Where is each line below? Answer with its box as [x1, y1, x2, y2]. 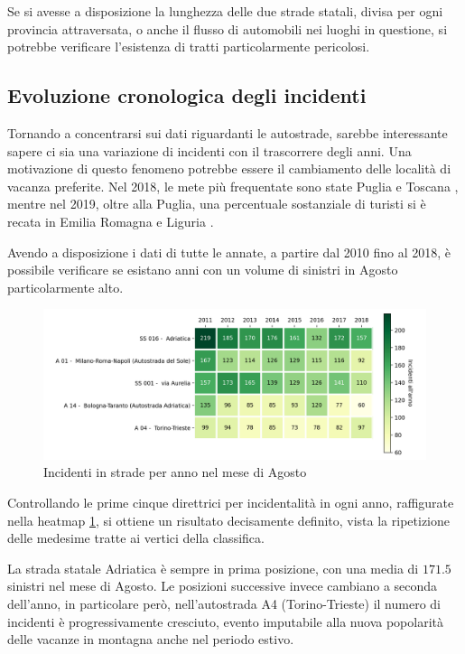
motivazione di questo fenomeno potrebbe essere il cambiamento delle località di [7, 159, 451, 178]
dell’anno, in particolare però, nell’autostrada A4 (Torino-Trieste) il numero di [7, 593, 441, 612]
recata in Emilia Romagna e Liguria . [7, 211, 214, 230]
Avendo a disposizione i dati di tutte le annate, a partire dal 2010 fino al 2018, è [7, 242, 451, 261]
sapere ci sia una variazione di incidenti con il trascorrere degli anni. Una [7, 141, 412, 160]
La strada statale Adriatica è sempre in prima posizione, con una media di [7, 558, 419, 577]
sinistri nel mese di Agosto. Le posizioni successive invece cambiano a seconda [7, 576, 438, 595]
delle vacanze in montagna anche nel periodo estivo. [7, 630, 294, 649]
